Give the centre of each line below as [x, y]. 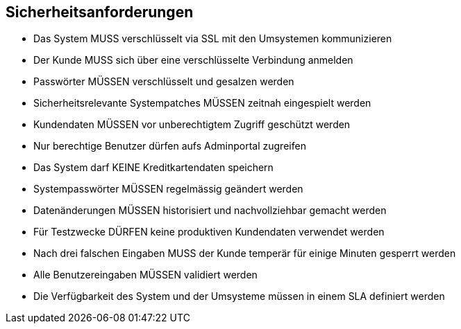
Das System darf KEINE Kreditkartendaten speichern [153, 168]
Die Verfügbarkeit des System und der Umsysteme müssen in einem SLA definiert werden [239, 296]
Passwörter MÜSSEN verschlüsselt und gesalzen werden [164, 82]
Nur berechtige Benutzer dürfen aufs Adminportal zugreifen [170, 146]
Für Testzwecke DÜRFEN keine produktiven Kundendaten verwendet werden [209, 232]
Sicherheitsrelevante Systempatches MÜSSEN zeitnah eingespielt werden [202, 103]
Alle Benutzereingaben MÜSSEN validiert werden [145, 275]
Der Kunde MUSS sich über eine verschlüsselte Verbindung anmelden [193, 60]
